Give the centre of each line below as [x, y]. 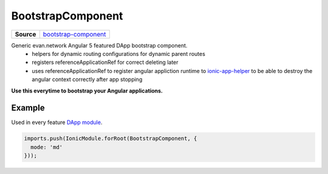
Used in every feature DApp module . [57, 122]
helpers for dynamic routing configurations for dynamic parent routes [119, 54]
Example [28, 108]
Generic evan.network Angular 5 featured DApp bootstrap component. [99, 45]
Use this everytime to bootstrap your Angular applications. [87, 91]
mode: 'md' [47, 147]
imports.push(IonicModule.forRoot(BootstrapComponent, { [111, 139]
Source [26, 34]
